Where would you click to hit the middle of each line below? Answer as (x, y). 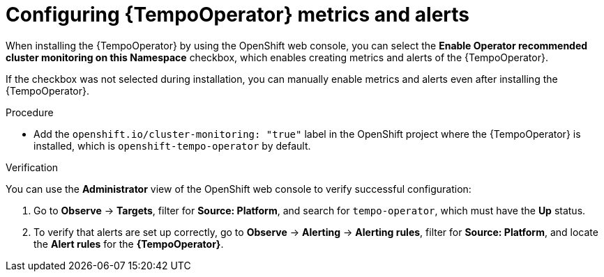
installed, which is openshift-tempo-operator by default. (172, 145)
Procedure (30, 112)
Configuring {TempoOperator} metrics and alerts (237, 15)
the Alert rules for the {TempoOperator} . (129, 244)
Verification (32, 167)
